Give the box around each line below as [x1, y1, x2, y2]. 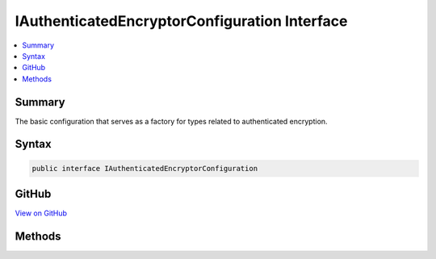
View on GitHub [15, 208, 68, 218]
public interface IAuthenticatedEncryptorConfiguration [31, 164, 258, 173]
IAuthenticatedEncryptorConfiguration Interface [15, 12, 348, 30]
